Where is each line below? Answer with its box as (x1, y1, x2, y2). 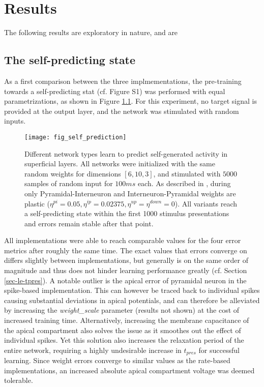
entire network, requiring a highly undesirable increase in (4, 344, 182, 355)
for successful (198, 344, 240, 355)
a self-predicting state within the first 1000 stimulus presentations (24, 208, 229, 219)
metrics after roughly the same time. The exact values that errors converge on (4, 245, 247, 255)
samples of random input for (24, 178, 113, 189)
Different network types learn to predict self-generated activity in (24, 148, 228, 159)
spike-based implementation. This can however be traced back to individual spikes (4, 285, 260, 295)
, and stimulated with (153, 168, 221, 178)
